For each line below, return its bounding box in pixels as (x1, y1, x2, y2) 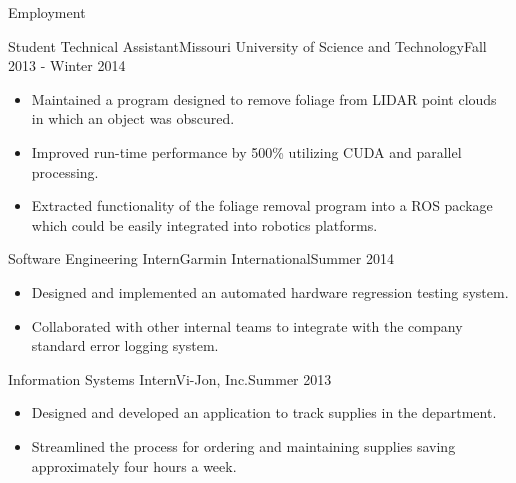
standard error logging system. (31, 335, 219, 356)
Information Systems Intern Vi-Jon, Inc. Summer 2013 (8, 368, 332, 389)
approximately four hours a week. (31, 455, 237, 476)
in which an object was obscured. (31, 108, 235, 129)
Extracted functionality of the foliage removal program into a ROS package (31, 195, 493, 216)
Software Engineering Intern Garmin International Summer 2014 (8, 248, 394, 269)
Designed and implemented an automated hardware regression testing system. (31, 281, 509, 302)
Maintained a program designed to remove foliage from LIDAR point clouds (31, 88, 497, 109)
